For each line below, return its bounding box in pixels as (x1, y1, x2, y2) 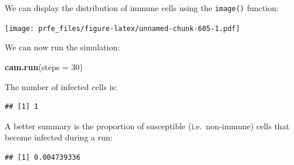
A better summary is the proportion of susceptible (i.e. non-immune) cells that (5, 119, 290, 132)
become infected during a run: (5, 131, 113, 143)
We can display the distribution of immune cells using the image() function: (5, 2, 279, 13)
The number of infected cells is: (5, 80, 117, 92)
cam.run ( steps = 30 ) (5, 60, 83, 73)
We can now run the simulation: (5, 41, 120, 53)
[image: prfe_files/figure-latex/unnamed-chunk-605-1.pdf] (5, 24, 240, 33)
